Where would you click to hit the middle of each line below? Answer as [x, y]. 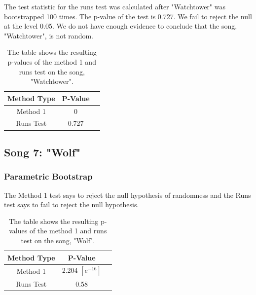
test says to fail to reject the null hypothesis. [72, 204]
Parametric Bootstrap [48, 176]
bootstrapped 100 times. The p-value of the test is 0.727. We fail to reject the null [128, 16]
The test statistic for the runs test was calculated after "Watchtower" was [115, 6]
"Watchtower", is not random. [49, 35]
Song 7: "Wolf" [42, 152]
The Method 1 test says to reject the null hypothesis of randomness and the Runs [128, 195]
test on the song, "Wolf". [58, 240]
